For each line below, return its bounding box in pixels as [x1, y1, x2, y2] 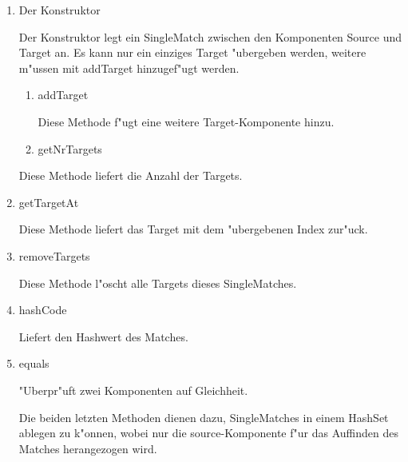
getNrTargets [38, 140, 102, 157]
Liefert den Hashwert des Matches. [18, 328, 188, 345]
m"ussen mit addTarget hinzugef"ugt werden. [18, 59, 240, 76]
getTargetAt [18, 193, 79, 210]
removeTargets [18, 247, 90, 264]
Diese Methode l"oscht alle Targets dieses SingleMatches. [18, 274, 297, 291]
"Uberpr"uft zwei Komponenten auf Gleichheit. [18, 381, 248, 398]
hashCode [18, 301, 67, 318]
